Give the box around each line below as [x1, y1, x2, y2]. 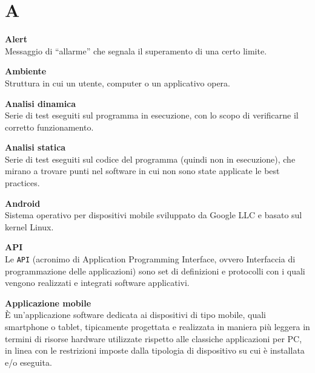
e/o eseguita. [5, 355, 52, 368]
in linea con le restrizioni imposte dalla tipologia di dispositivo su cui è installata [5, 344, 305, 357]
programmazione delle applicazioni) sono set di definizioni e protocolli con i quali [5, 264, 305, 277]
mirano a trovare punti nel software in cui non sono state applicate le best [5, 164, 280, 177]
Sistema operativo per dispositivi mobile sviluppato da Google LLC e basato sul [5, 209, 302, 221]
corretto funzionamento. [5, 120, 94, 133]
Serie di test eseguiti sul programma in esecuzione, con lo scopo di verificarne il [5, 109, 299, 122]
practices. [5, 177, 40, 189]
